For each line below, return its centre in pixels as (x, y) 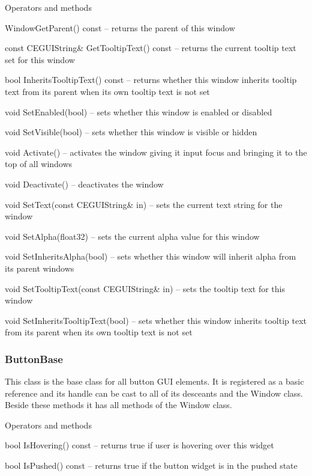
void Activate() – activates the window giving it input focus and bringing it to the (156, 152)
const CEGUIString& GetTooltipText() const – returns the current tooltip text (151, 48)
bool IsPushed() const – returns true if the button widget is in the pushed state (151, 465)
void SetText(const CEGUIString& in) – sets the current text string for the (144, 204)
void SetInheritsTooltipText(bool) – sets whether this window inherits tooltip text (156, 320)
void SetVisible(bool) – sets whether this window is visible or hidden (131, 132)
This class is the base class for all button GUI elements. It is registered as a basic (154, 381)
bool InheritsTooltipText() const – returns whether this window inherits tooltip (151, 80)
